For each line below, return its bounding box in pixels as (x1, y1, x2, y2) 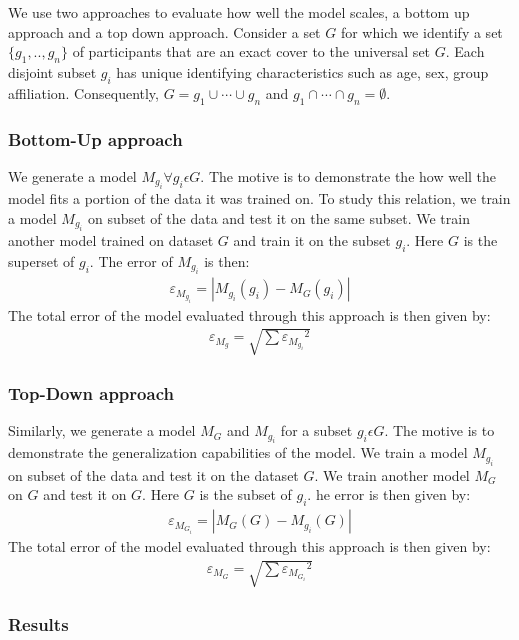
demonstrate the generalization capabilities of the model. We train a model (8, 442, 468, 463)
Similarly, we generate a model (8, 420, 196, 441)
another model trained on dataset (8, 230, 214, 251)
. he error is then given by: (307, 484, 471, 505)
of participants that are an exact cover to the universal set (72, 41, 431, 62)
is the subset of (199, 484, 292, 505)
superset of (8, 251, 75, 271)
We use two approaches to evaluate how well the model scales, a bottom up (8, 2, 470, 22)
